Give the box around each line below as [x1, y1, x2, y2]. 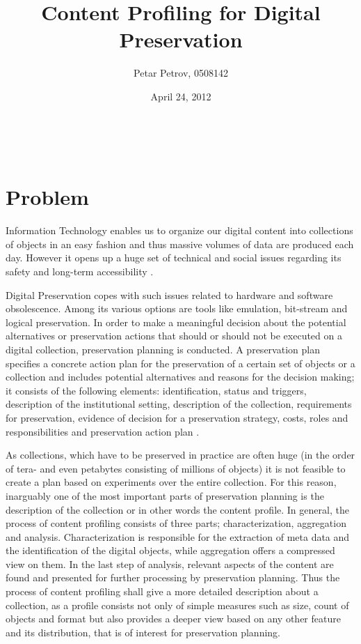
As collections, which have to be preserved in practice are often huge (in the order [6, 447, 355, 462]
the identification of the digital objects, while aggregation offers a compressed [6, 543, 335, 558]
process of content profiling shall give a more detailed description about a [6, 584, 319, 599]
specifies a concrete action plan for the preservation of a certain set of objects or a [6, 355, 355, 370]
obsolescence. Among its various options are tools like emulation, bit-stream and [6, 301, 348, 316]
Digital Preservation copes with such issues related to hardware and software [6, 287, 333, 302]
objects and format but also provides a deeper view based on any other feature [6, 611, 341, 626]
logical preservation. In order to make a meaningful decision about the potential [6, 314, 346, 329]
